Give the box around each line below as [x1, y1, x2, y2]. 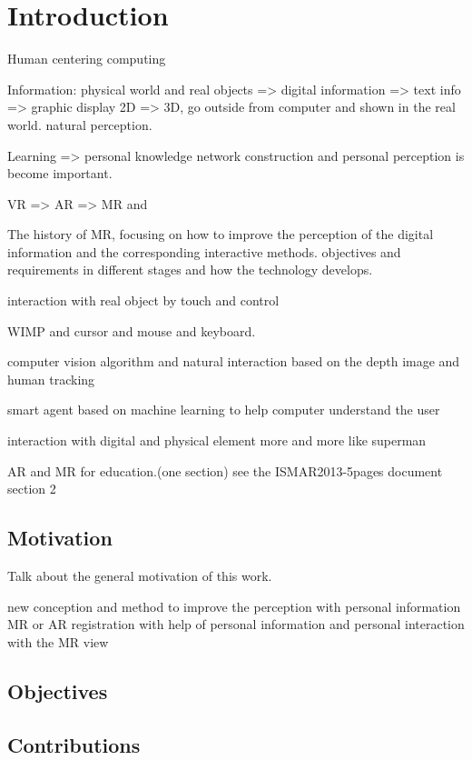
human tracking [7, 369, 95, 388]
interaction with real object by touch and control [7, 291, 280, 310]
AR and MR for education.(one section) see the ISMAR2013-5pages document [7, 461, 443, 480]
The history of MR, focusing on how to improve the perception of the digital [7, 225, 434, 244]
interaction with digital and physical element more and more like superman [7, 431, 427, 450]
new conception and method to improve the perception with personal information [7, 596, 461, 615]
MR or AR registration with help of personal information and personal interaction [7, 615, 465, 634]
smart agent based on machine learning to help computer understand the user [7, 400, 440, 419]
